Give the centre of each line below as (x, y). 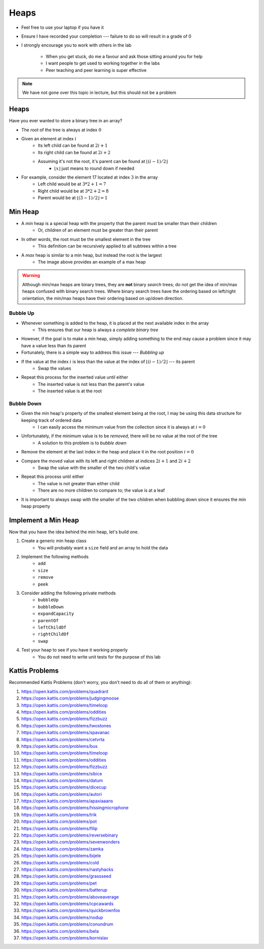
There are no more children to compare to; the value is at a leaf (101, 490)
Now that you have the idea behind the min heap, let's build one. (74, 532)
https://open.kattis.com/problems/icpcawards (67, 904)
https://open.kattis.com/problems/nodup (62, 917)
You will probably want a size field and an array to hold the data (103, 547)
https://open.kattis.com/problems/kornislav (65, 938)
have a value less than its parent (54, 345)
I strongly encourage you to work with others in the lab (76, 45)
